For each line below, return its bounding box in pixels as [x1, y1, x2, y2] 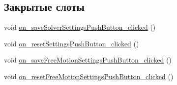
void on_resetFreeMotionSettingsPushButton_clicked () [4, 71, 174, 81]
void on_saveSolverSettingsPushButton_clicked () [4, 22, 156, 32]
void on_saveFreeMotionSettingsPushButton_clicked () [4, 55, 172, 65]
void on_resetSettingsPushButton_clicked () [4, 38, 139, 48]
